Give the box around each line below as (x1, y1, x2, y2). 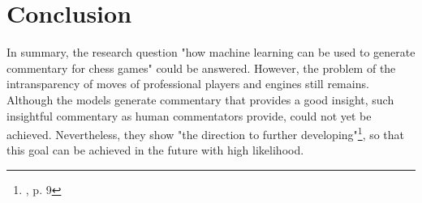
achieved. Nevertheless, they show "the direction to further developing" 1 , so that (6, 124, 405, 142)
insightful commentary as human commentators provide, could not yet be (6, 107, 372, 124)
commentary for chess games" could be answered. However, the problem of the (6, 59, 396, 76)
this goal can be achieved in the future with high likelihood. (6, 142, 304, 159)
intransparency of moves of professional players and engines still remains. (6, 75, 369, 92)
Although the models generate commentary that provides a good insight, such (6, 91, 394, 108)
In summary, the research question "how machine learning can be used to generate (6, 44, 416, 61)
